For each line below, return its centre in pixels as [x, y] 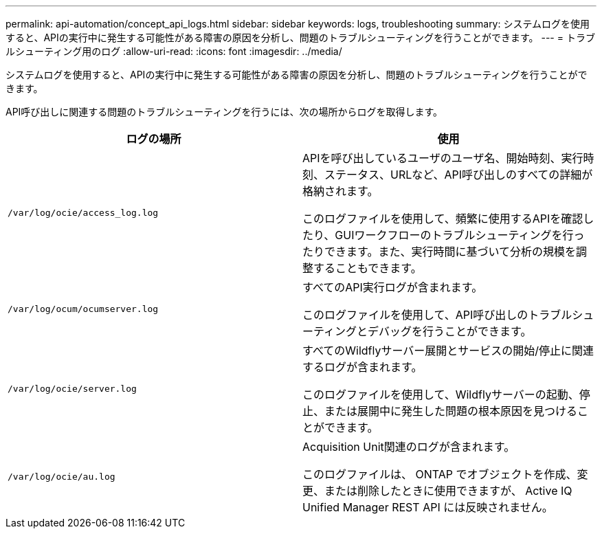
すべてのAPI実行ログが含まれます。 [393, 287]
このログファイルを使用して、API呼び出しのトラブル [437, 315]
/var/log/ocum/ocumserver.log [83, 309]
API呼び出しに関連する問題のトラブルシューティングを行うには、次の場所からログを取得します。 [224, 112]
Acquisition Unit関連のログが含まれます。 [409, 447]
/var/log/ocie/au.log [62, 476]
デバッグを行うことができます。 [450, 331]
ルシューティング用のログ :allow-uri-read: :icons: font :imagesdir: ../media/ [174, 51]
